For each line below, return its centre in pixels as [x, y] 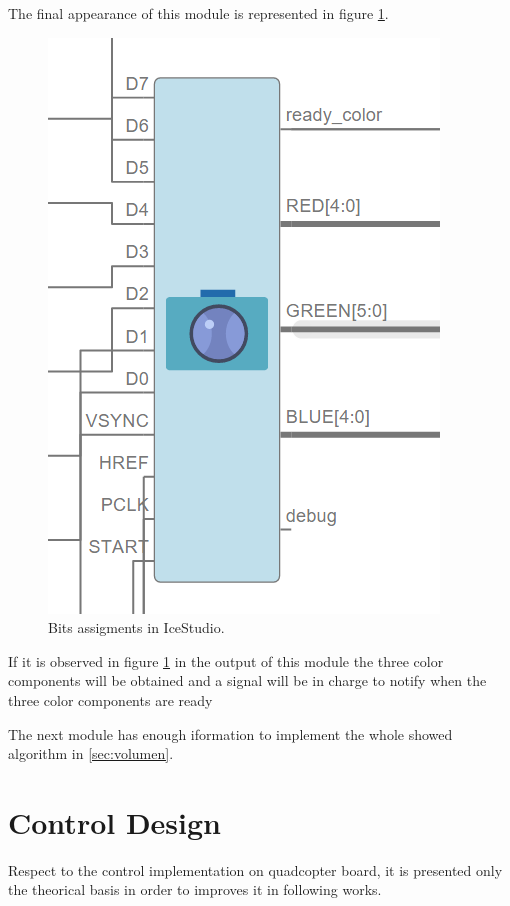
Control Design [114, 821]
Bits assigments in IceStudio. [136, 627]
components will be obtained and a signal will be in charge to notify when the [247, 680]
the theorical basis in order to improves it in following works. [195, 889]
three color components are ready [110, 699]
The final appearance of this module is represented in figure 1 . [198, 13]
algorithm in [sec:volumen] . [91, 753]
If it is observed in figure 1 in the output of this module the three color [226, 660]
